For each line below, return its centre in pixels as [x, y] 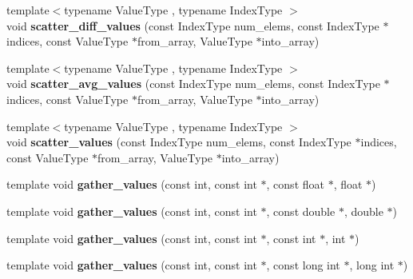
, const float [295, 184]
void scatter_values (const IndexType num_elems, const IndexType [179, 142]
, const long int [303, 265]
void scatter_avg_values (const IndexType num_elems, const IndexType [193, 84]
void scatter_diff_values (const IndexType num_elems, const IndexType [193, 25]
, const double [301, 211]
